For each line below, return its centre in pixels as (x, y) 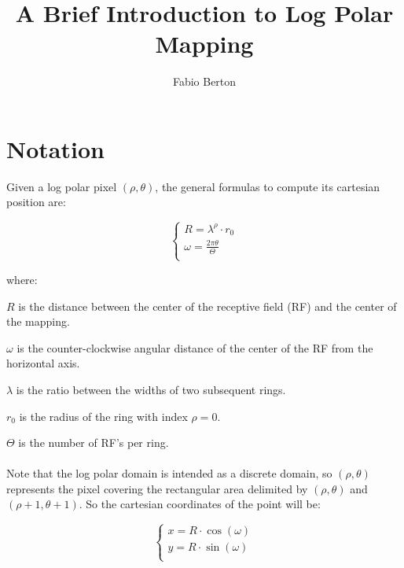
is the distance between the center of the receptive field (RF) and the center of (208, 306)
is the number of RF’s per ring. (94, 443)
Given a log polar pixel (62, 186)
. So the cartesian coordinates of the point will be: (200, 504)
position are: (36, 202)
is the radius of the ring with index (103, 416)
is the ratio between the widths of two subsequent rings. (151, 389)
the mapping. (38, 321)
